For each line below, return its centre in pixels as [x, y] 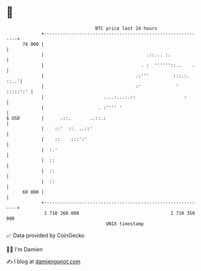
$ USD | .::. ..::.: [56, 118]
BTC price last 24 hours [126, 28]
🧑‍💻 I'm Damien [25, 249]
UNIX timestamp [125, 224]
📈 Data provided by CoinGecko [45, 235]
